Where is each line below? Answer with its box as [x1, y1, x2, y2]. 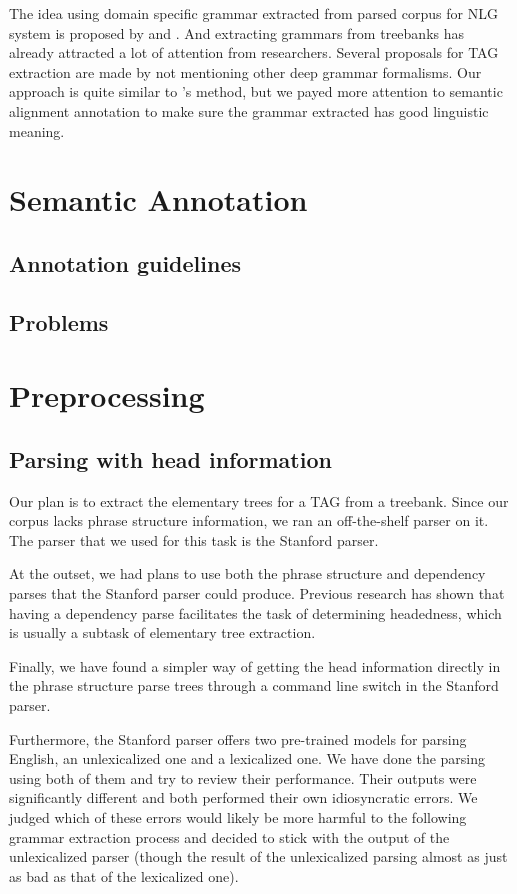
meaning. [9, 120, 65, 141]
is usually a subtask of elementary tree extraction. [9, 622, 316, 643]
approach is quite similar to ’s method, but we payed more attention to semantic [9, 81, 503, 102]
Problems [9, 306, 109, 337]
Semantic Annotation [9, 179, 308, 220]
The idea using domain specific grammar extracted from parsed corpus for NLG [9, 3, 498, 23]
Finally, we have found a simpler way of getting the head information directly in [9, 655, 501, 676]
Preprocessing [9, 375, 205, 416]
